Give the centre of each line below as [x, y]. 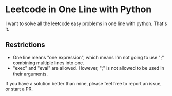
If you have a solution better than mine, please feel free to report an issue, [83, 83]
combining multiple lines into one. [48, 63]
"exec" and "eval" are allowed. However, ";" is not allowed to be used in [88, 68]
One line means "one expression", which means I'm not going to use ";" [88, 57]
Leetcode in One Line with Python [79, 9]
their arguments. [30, 74]
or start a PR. [19, 89]
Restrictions [25, 45]
